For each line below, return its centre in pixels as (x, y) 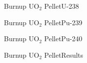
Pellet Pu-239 (63, 22)
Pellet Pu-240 (63, 39)
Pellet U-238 (62, 6)
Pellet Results (64, 55)
